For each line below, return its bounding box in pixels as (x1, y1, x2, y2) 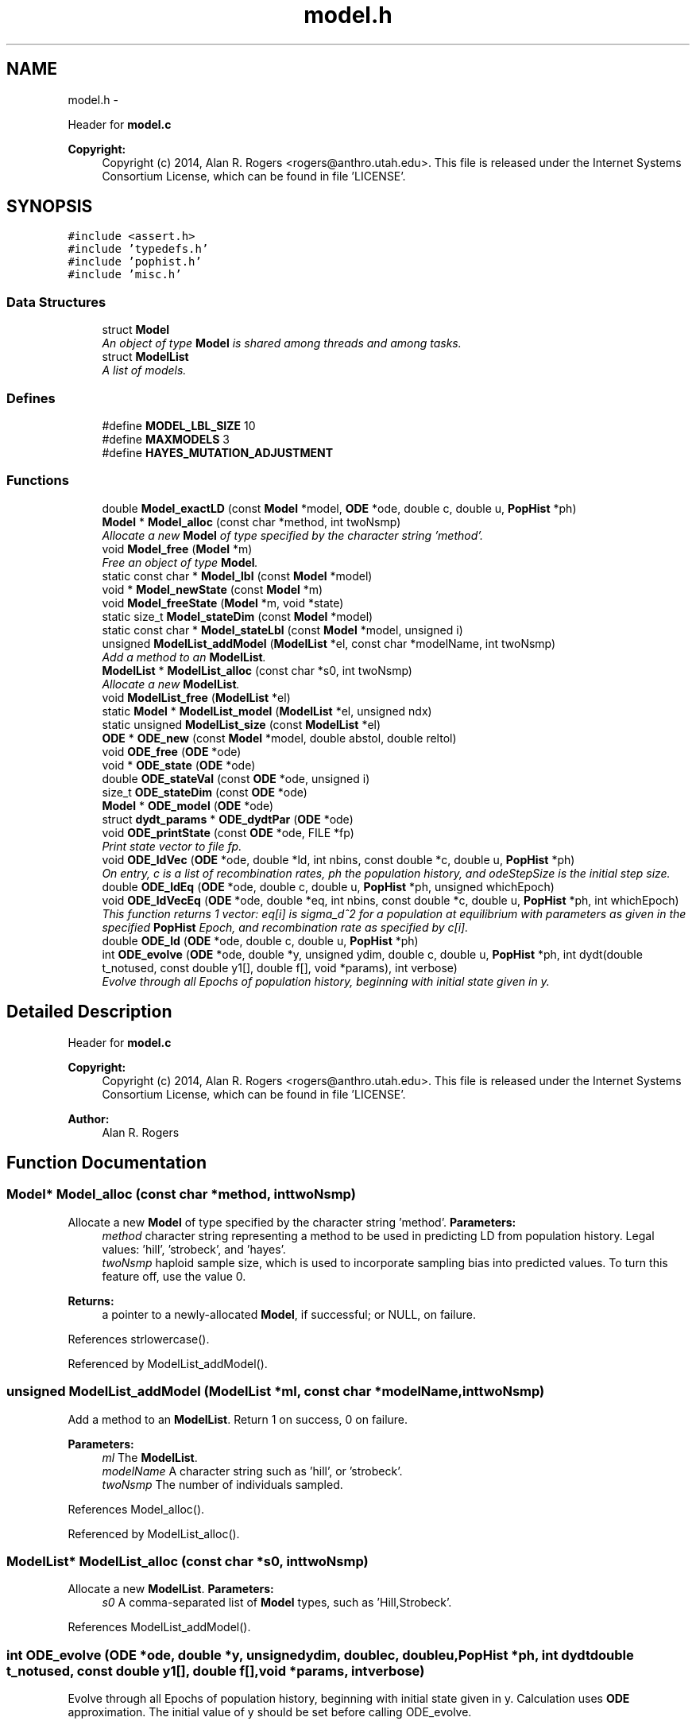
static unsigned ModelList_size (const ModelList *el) (102, 717, 381, 731)
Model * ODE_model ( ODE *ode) (102, 798, 274, 812)
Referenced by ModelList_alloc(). (68, 1526, 240, 1541)
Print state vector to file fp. (102, 839, 242, 853)
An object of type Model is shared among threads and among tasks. (102, 336, 462, 351)
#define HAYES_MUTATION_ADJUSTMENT (102, 445, 334, 459)
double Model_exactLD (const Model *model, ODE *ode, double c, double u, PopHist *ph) (102, 501, 577, 515)
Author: (68, 1111, 110, 1126)
